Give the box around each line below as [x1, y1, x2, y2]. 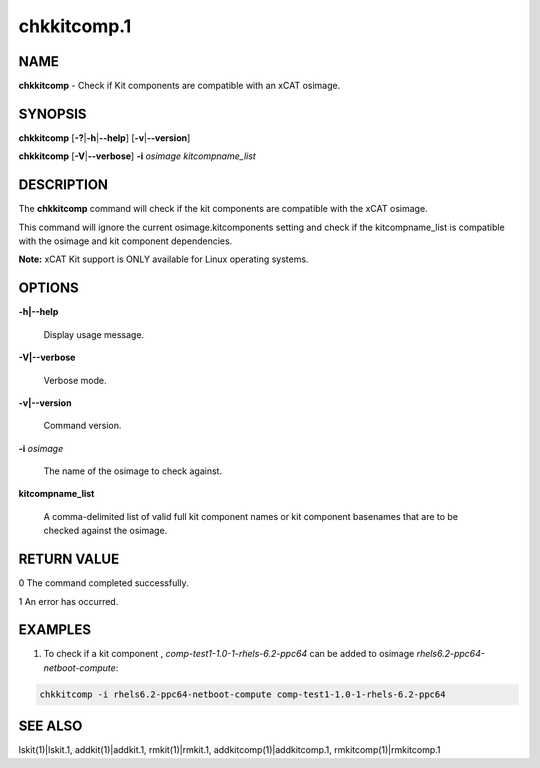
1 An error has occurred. [18, 595, 119, 607]
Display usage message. [43, 328, 145, 340]
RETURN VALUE [18, 551, 120, 568]
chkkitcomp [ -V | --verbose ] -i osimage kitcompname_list [18, 150, 257, 162]
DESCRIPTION [18, 176, 109, 194]
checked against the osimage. [43, 525, 168, 537]
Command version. [43, 420, 122, 432]
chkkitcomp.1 [18, 15, 132, 37]
